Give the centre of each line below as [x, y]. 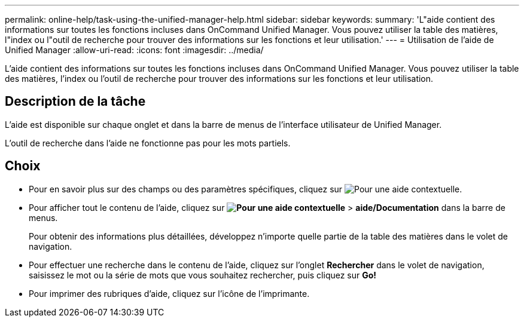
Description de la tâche [75, 102]
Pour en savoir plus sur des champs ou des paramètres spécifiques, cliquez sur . [246, 189]
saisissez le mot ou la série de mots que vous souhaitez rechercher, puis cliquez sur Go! [203, 275]
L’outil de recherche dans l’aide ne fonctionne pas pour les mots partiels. [148, 143]
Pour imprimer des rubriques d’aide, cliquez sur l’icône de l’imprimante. [169, 293]
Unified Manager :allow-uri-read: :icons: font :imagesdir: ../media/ [134, 50]
